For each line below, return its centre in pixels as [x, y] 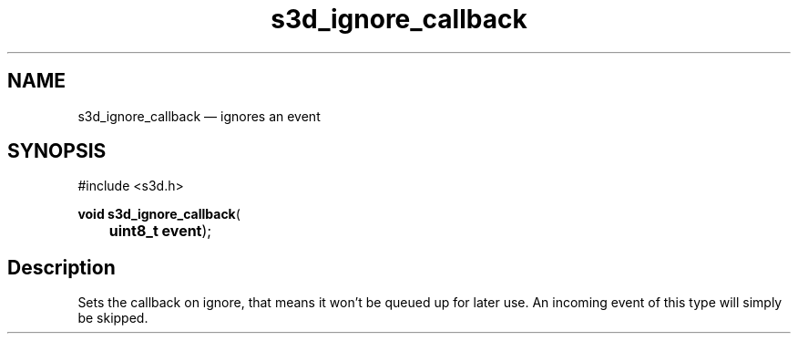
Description [61, 267]
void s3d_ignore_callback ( [159, 214]
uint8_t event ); [160, 231]
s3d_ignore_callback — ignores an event [199, 116]
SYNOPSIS [57, 151]
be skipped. [113, 318]
